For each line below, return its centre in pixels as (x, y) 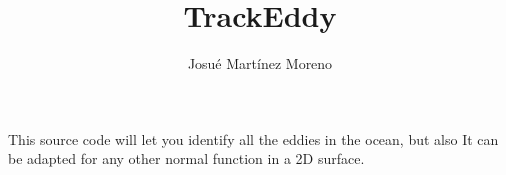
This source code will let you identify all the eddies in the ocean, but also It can (253, 138)
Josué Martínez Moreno (260, 63)
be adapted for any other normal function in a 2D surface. (186, 158)
